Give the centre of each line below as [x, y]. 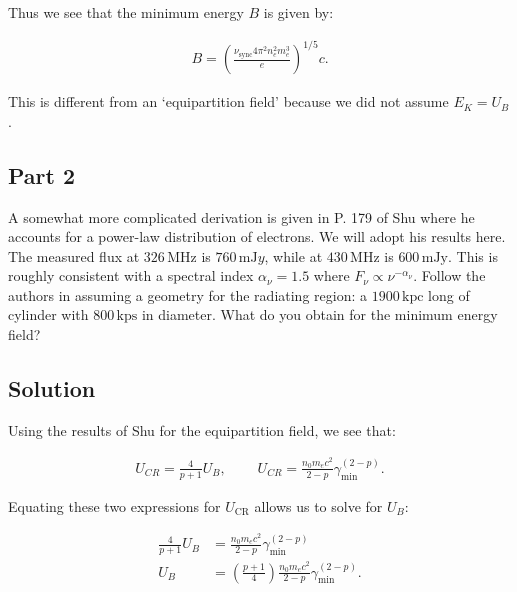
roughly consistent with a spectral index [131, 275]
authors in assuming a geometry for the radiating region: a [188, 294]
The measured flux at [74, 255]
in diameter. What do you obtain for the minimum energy [319, 314]
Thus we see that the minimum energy [126, 12]
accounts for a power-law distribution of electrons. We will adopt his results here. [257, 236]
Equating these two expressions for [114, 505]
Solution [52, 388]
